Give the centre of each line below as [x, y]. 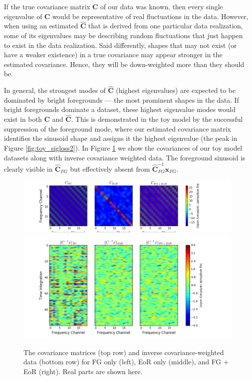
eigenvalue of [23, 16]
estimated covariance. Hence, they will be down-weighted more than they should [124, 64]
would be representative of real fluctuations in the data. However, [150, 16]
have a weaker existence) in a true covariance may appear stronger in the [113, 55]
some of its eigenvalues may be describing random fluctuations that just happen [123, 35]
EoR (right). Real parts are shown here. [83, 371]
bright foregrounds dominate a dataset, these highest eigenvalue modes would [120, 109]
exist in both [23, 119]
